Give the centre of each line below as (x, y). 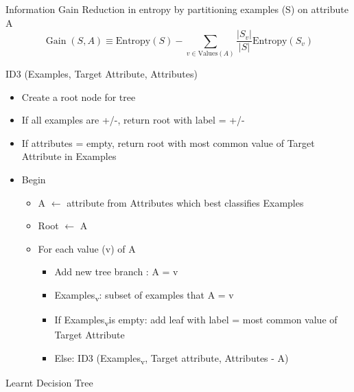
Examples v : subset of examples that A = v (144, 295)
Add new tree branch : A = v (116, 272)
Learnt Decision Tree (49, 382)
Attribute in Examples (69, 156)
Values (208, 53)
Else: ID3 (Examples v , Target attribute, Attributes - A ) (172, 358)
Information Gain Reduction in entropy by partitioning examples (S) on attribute (177, 9)
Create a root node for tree (79, 96)
